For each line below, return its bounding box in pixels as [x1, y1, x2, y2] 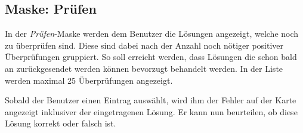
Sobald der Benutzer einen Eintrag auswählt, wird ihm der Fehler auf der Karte [5, 94, 296, 106]
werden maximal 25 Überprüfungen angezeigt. [5, 74, 173, 86]
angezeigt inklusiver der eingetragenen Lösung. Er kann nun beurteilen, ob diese [5, 105, 298, 118]
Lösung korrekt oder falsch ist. [5, 117, 116, 129]
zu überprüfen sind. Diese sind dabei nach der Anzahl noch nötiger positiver [5, 39, 284, 51]
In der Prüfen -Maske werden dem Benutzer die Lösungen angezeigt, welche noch [5, 27, 299, 40]
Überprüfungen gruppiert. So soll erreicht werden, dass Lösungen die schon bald [5, 50, 297, 63]
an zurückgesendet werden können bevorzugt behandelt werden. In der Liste [5, 62, 283, 74]
